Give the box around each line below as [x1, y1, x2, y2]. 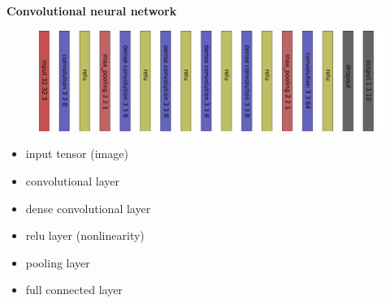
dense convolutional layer [25, 199, 151, 216]
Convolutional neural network [6, 2, 177, 19]
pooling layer [25, 254, 90, 271]
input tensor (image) [25, 145, 128, 162]
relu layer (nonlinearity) [25, 227, 145, 244]
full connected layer [25, 281, 123, 298]
